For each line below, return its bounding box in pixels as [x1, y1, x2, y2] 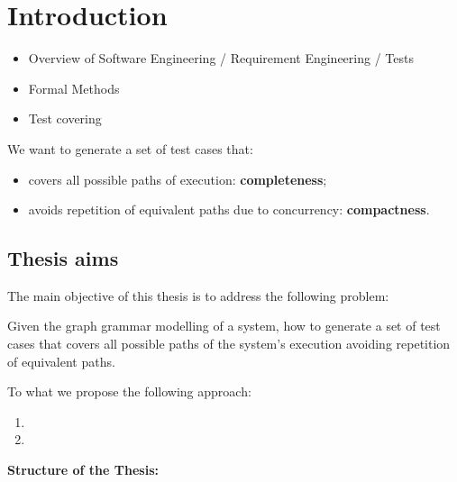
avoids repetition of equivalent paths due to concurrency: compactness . [28, 200, 430, 219]
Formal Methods [28, 78, 120, 97]
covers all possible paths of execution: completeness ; [28, 169, 327, 188]
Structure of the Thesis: [7, 460, 159, 479]
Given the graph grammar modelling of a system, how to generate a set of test [7, 316, 441, 335]
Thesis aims [7, 244, 119, 272]
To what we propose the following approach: [7, 382, 251, 401]
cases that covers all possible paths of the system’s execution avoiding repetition [7, 334, 451, 353]
